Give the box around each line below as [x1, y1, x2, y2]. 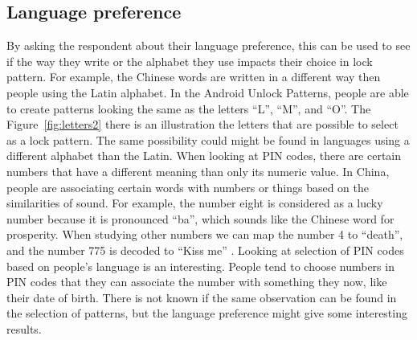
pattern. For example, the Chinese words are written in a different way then [6, 68, 381, 85]
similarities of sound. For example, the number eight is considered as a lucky [6, 195, 383, 211]
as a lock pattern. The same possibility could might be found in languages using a [6, 131, 410, 148]
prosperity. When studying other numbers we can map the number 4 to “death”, [6, 226, 403, 243]
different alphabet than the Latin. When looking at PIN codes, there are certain [6, 147, 402, 164]
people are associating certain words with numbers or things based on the [6, 178, 369, 195]
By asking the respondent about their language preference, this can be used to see [6, 37, 411, 54]
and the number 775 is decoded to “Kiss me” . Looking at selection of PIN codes [6, 241, 404, 258]
